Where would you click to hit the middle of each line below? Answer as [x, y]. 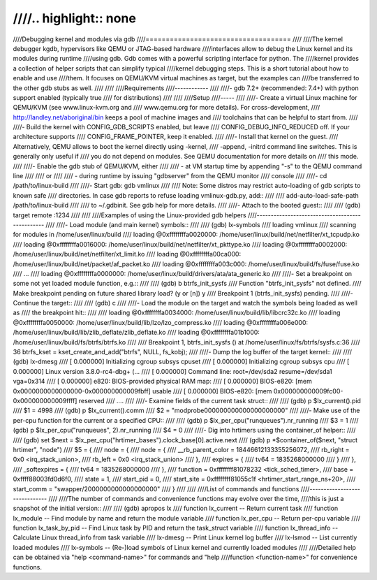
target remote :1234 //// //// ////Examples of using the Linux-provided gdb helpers [130, 215]
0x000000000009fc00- [308, 391]
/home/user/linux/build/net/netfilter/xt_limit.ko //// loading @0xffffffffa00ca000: [127, 254]
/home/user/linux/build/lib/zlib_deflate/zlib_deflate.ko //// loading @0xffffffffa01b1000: [136, 333]
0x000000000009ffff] [45, 401]
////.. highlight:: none [74, 18]
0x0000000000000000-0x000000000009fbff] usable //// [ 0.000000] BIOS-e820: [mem [142, 391]
